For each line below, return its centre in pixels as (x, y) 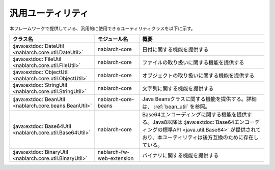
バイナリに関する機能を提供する (181, 155)
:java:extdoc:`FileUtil (37, 59)
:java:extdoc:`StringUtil (40, 85)
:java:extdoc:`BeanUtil (39, 99)
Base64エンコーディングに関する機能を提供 (195, 114)
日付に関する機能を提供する (175, 49)
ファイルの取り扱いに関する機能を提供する (193, 62)
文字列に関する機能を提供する (178, 88)
